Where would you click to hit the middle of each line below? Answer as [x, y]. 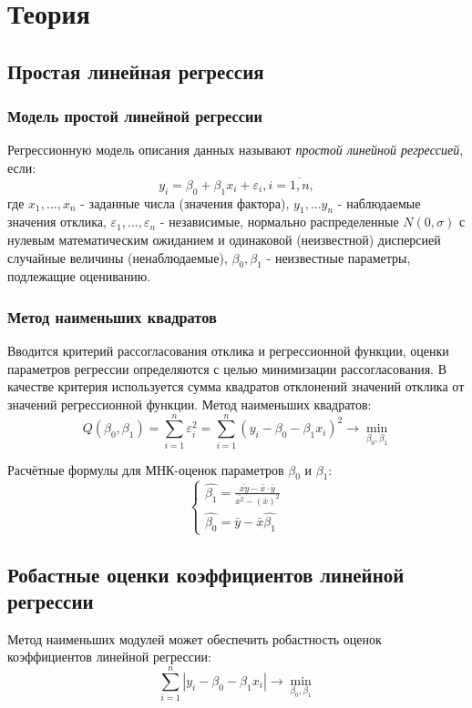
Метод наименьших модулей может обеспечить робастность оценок [195, 638]
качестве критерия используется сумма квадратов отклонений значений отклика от [236, 386]
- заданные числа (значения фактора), [185, 202]
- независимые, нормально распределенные [279, 222]
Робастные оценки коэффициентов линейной [206, 574]
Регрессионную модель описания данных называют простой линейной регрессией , [236, 150]
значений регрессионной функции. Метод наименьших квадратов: [190, 404]
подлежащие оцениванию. [79, 276]
